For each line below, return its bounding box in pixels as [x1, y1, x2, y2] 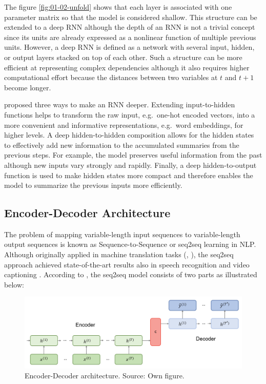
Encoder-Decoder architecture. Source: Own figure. [25, 370, 185, 381]
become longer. [4, 82, 51, 92]
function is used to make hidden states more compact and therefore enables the [4, 169, 253, 180]
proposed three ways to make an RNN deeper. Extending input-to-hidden [4, 99, 235, 110]
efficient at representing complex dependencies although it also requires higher [4, 62, 250, 72]
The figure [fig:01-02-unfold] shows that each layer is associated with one [4, 2, 232, 12]
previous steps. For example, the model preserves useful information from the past [4, 149, 262, 160]
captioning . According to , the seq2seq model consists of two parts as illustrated [4, 269, 257, 280]
